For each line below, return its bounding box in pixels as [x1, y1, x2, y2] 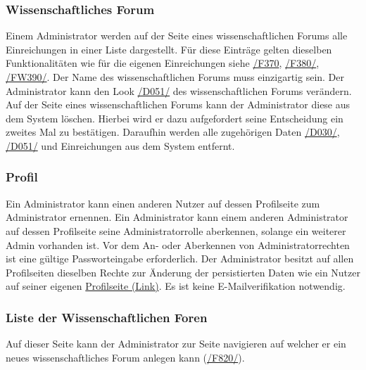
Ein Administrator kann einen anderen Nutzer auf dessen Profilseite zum [6, 196, 320, 210]
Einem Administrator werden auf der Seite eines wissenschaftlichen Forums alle [6, 28, 348, 43]
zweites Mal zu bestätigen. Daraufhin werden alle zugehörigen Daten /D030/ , [6, 125, 340, 139]
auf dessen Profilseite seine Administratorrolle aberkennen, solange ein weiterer [6, 223, 346, 238]
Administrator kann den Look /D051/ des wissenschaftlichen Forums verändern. [6, 83, 352, 98]
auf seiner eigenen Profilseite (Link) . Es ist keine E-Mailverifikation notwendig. [6, 279, 346, 293]
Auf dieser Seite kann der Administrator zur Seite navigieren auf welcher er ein [6, 336, 346, 351]
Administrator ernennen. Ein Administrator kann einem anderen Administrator [6, 210, 348, 224]
